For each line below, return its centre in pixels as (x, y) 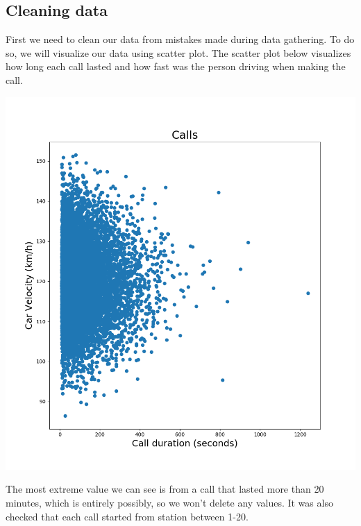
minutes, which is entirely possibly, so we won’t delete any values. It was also (169, 502)
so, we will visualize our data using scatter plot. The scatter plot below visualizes (178, 52)
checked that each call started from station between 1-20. (127, 516)
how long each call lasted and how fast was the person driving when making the (176, 66)
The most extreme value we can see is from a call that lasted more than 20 (165, 489)
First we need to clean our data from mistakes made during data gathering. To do (180, 39)
